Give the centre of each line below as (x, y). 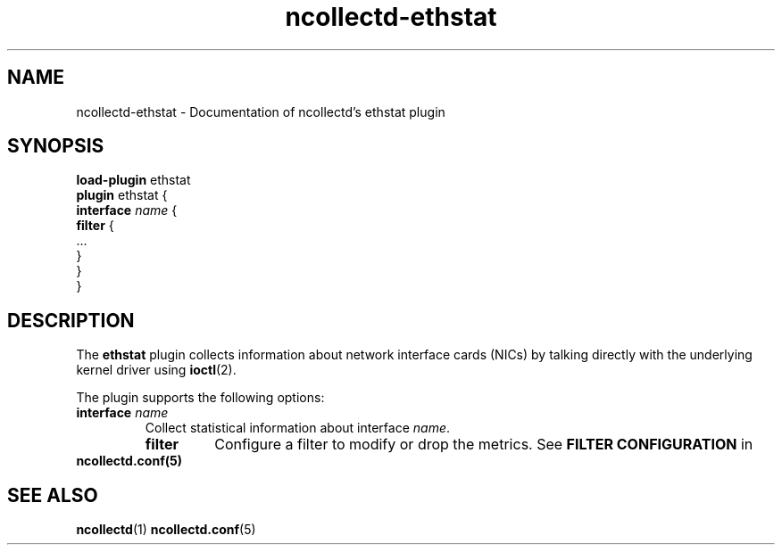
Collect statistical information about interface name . (298, 428)
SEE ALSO (53, 495)
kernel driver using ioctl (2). (156, 370)
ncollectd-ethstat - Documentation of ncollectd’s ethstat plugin (261, 111)
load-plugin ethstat (133, 180)
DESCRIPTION (71, 320)
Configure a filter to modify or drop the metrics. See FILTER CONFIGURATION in (484, 445)
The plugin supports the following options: (200, 398)
